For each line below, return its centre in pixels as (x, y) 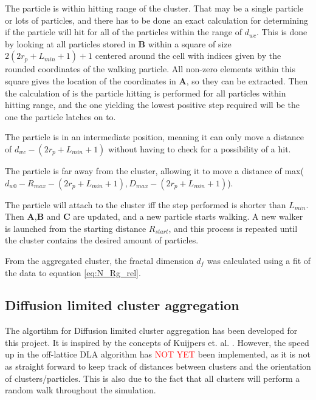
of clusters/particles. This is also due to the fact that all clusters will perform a (153, 378)
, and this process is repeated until (233, 228)
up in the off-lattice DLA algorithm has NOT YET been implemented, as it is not (158, 354)
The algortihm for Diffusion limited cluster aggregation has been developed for (151, 331)
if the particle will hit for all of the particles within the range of (123, 32)
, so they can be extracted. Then (247, 80)
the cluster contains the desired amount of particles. (102, 240)
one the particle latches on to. (60, 116)
